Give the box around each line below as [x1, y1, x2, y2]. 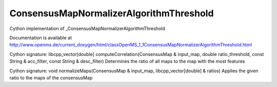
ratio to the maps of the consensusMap [9, 74, 93, 81]
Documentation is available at [9, 35, 72, 41]
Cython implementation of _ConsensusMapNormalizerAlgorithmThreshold [9, 25, 165, 32]
